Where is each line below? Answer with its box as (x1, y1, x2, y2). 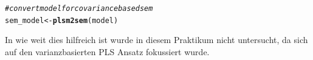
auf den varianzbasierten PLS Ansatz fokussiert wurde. (5, 45, 210, 58)
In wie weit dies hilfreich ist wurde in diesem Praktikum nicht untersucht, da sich (5, 33, 308, 46)
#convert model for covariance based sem (5, 4, 153, 13)
